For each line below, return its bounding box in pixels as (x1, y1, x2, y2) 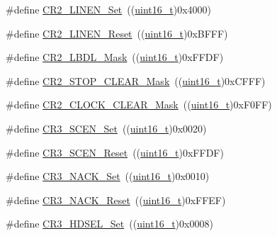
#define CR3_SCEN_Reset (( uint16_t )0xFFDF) (6, 145, 224, 159)
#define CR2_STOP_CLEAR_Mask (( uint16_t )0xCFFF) (6, 73, 266, 88)
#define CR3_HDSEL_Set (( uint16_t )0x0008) (6, 216, 213, 231)
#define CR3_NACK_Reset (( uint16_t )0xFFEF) (6, 192, 226, 207)
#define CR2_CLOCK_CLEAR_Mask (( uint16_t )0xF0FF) (6, 97, 272, 112)
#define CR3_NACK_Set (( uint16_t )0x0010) (6, 169, 210, 184)
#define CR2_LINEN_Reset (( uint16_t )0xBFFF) (6, 26, 228, 40)
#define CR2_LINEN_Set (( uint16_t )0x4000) (6, 2, 211, 16)
